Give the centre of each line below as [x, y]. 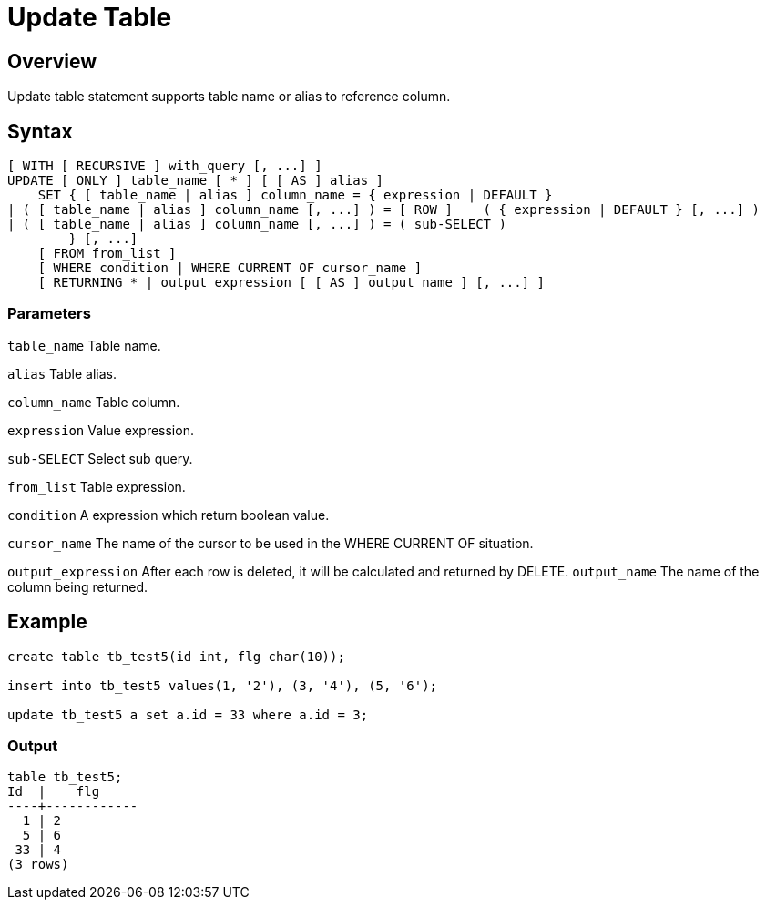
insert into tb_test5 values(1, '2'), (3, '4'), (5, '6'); [223, 685]
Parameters [49, 314]
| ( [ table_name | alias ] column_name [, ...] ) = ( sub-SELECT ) [257, 224]
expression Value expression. [101, 430]
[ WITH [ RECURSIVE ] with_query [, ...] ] [165, 166]
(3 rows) [38, 865]
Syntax [40, 131]
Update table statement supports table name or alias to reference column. [229, 97]
